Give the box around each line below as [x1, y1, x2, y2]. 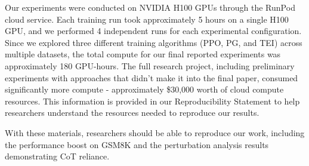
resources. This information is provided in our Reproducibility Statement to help [5, 94, 300, 107]
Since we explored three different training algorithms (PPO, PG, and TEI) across [5, 36, 302, 48]
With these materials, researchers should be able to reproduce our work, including [5, 126, 305, 139]
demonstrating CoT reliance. [5, 150, 110, 162]
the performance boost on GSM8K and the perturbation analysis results [5, 138, 269, 150]
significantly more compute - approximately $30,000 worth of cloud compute [5, 83, 284, 96]
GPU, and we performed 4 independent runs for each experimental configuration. [5, 24, 302, 37]
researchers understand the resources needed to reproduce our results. [5, 106, 259, 119]
